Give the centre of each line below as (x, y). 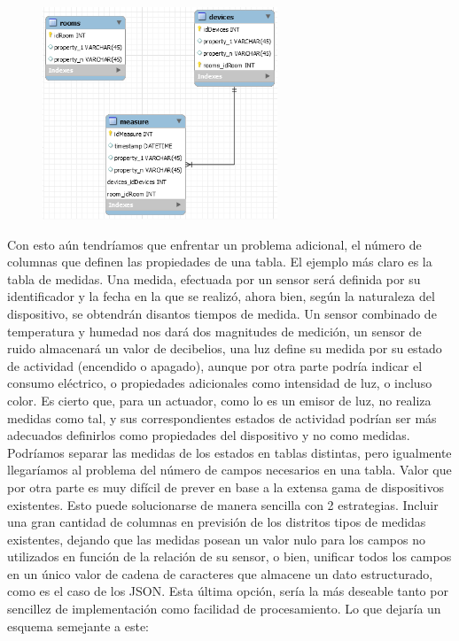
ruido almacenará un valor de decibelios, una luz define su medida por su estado (225, 348)
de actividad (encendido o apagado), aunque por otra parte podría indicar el (215, 365)
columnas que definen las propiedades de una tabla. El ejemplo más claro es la (220, 262)
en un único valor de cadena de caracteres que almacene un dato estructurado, (220, 573)
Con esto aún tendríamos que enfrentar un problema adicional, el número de (214, 244)
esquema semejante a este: (78, 626)
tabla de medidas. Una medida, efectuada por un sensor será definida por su (214, 278)
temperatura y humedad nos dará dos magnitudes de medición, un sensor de (214, 331)
